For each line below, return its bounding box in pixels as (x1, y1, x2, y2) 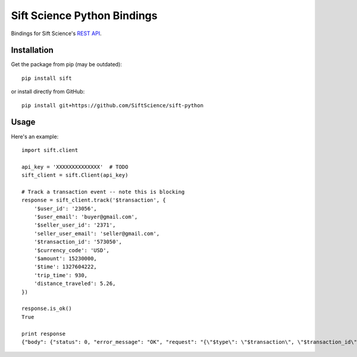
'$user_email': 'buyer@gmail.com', (33, 213, 138, 221)
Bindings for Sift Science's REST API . (11, 30, 102, 37)
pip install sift (21, 74, 72, 82)
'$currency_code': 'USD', (33, 247, 110, 253)
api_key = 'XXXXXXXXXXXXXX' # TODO (21, 163, 129, 170)
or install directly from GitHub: (11, 88, 85, 95)
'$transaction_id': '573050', (33, 238, 122, 246)
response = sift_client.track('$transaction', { (21, 197, 166, 204)
